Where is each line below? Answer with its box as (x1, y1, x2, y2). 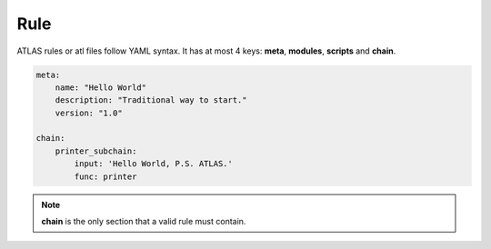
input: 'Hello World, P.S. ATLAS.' (74, 159, 234, 169)
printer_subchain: (55, 145, 137, 156)
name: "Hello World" (55, 82, 147, 93)
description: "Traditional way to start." (55, 95, 247, 105)
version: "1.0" (55, 107, 123, 118)
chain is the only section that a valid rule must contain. (41, 216, 246, 227)
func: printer (74, 171, 137, 182)
